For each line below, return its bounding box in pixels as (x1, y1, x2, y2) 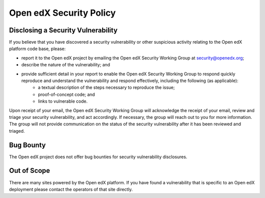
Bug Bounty (9, 141, 46, 149)
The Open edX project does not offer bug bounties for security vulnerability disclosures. (9, 154, 187, 160)
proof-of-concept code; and (38, 91, 95, 97)
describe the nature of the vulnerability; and (21, 62, 110, 68)
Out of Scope (9, 167, 50, 175)
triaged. (9, 128, 25, 134)
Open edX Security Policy (9, 7, 116, 18)
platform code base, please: (9, 46, 66, 52)
